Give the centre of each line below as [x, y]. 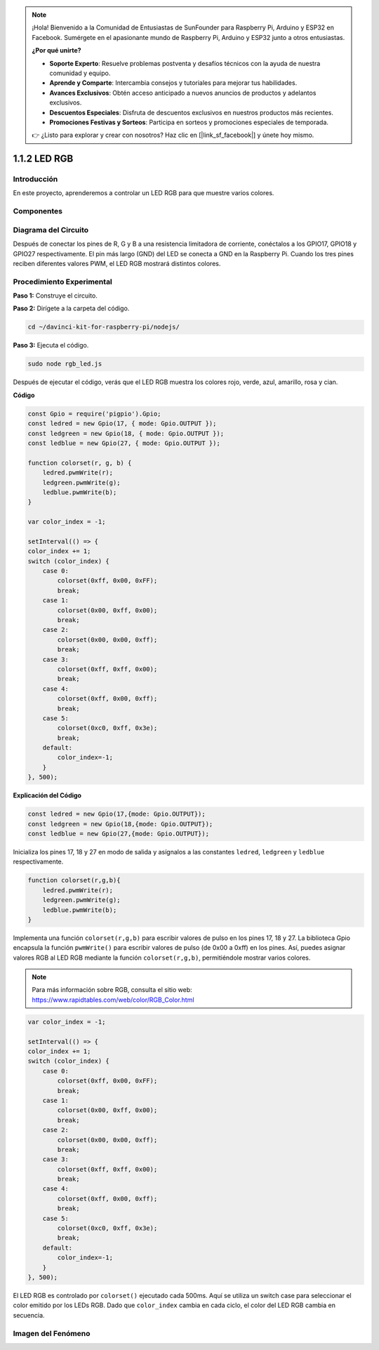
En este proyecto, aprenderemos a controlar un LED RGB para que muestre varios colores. [144, 193]
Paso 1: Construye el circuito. [55, 296]
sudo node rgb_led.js [65, 364]
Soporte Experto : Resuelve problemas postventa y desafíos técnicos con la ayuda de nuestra [185, 63]
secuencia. [29, 1315]
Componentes [38, 211]
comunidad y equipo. [80, 73]
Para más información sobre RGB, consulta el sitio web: [112, 990]
